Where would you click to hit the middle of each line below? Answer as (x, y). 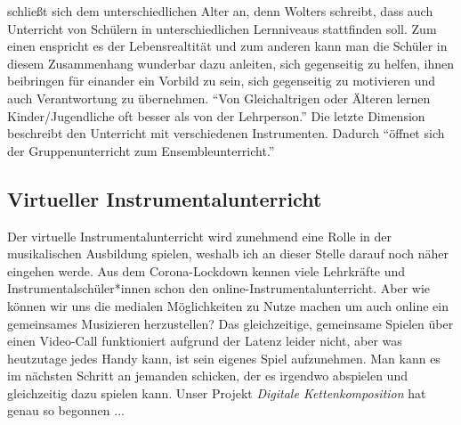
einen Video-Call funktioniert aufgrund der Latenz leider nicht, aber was (205, 341)
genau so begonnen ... (66, 410)
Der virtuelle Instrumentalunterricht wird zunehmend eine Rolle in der (200, 236)
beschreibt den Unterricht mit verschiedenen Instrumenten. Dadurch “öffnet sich (226, 133)
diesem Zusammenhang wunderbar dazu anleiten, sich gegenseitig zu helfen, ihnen (231, 63)
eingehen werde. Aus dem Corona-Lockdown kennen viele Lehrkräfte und (206, 270)
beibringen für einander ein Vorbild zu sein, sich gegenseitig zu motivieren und (222, 81)
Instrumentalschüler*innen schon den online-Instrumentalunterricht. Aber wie (219, 288)
